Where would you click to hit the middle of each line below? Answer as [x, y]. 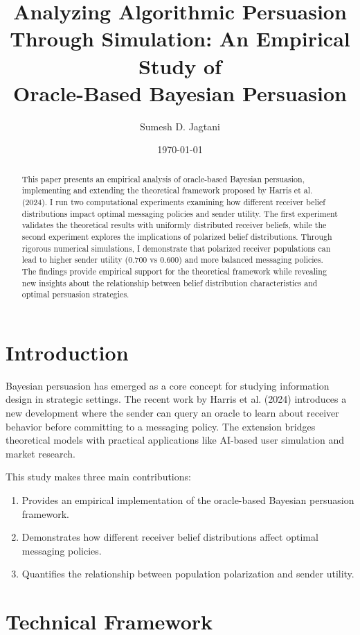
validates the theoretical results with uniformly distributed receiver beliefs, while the [174, 225]
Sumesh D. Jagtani [180, 126]
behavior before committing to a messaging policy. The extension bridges [161, 426]
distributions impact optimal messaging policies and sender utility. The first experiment [180, 213]
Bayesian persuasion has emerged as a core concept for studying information [168, 385]
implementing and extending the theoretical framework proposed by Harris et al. [167, 190]
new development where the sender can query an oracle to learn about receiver [172, 413]
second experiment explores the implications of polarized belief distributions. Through [177, 236]
